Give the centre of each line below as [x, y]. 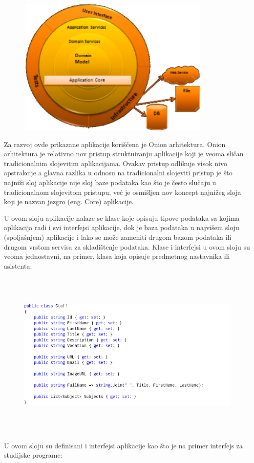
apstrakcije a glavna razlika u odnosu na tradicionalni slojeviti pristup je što [118, 173]
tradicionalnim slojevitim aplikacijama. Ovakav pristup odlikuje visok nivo [116, 163]
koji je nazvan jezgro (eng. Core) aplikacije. [69, 201]
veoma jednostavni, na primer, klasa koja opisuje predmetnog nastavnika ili [117, 256]
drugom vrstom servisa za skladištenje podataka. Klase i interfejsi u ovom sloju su [127, 246]
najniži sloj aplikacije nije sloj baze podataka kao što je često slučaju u [110, 182]
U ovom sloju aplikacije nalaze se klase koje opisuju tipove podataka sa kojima [122, 218]
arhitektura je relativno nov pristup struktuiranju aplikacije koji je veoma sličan [124, 154]
